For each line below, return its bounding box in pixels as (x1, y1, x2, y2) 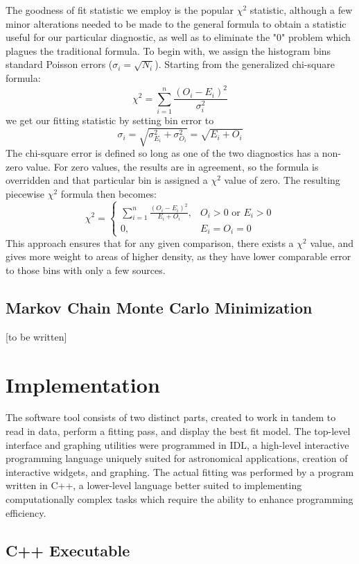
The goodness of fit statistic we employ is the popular (6, 3, 234, 17)
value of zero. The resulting (224, 173, 340, 187)
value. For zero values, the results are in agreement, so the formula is (26, 159, 319, 173)
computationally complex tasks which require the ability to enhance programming (6, 492, 353, 506)
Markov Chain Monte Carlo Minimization (6, 296, 313, 318)
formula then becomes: (60, 186, 157, 200)
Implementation (6, 370, 160, 398)
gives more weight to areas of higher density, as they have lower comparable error (6, 249, 351, 264)
